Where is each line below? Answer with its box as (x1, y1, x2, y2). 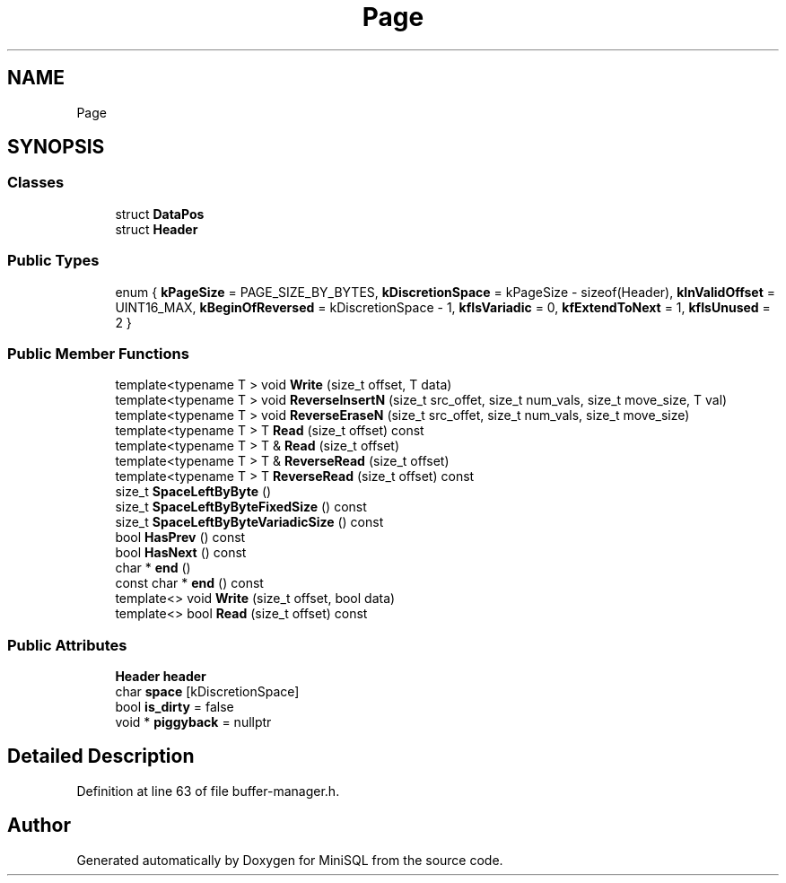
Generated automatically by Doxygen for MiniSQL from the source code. (76, 852, 503, 868)
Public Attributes (7, 635, 127, 654)
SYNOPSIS (7, 136, 105, 159)
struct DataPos (115, 205, 205, 222)
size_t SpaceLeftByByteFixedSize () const (115, 499, 367, 515)
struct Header (115, 221, 198, 237)
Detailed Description (7, 745, 195, 768)
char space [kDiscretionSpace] (115, 684, 300, 700)
